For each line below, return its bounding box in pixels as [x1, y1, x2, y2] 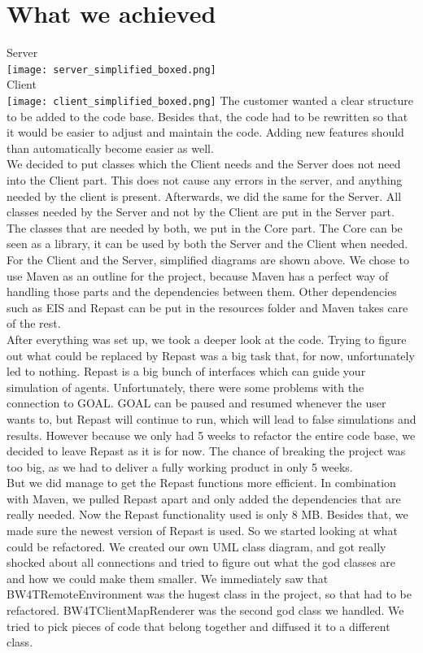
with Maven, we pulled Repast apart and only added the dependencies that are [7, 490, 401, 507]
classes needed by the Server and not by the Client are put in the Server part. [7, 203, 395, 220]
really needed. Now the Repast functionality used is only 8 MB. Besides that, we [7, 506, 408, 523]
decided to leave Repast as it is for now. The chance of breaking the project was [7, 442, 406, 459]
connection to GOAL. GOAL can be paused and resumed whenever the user [7, 394, 386, 411]
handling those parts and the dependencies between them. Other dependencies [7, 283, 397, 300]
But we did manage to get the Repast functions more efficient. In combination [7, 474, 396, 491]
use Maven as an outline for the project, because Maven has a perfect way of [7, 267, 389, 284]
